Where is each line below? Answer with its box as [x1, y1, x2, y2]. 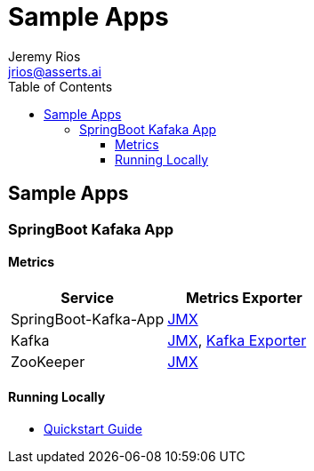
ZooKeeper [11, 352, 85, 371]
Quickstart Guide [44, 421, 142, 437]
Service [60, 288, 114, 307]
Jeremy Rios [8, 48, 81, 64]
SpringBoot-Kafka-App [11, 309, 165, 328]
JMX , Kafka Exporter [167, 331, 307, 349]
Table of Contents [8, 78, 113, 94]
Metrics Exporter [185, 288, 302, 307]
